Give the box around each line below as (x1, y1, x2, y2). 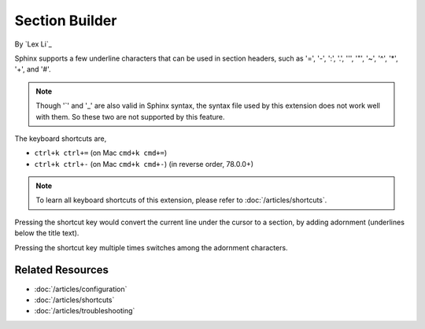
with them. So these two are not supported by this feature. (35, 112, 225, 121)
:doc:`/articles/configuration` (34, 284, 128, 294)
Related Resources (14, 264, 109, 277)
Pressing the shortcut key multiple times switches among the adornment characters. (14, 242, 288, 252)
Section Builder (14, 12, 117, 29)
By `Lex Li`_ (14, 39, 53, 49)
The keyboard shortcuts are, (14, 134, 107, 143)
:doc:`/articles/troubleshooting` (34, 306, 135, 316)
